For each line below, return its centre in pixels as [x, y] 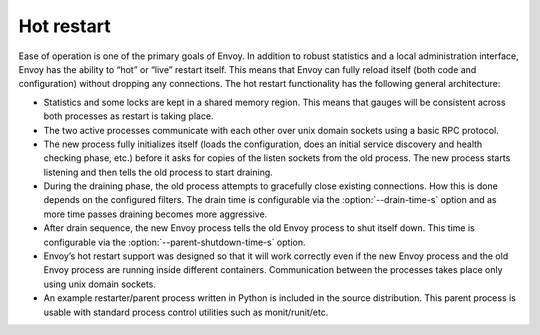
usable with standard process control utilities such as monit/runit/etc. [186, 312]
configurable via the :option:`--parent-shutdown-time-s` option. [174, 242]
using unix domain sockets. [100, 284]
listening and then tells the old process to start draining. [158, 172]
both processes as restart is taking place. [128, 116]
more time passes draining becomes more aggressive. [155, 214]
